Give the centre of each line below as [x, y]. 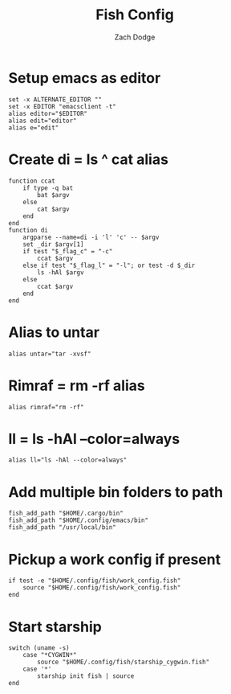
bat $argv [53, 195]
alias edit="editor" [43, 121]
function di [28, 230]
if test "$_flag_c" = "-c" [68, 251]
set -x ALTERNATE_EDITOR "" [55, 99]
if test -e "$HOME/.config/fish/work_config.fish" [95, 581]
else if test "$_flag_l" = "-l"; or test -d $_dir [109, 265]
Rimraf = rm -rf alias [77, 386]
